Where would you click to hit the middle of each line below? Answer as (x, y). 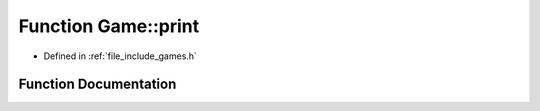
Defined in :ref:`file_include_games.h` (120, 56)
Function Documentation (97, 84)
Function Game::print (109, 26)
